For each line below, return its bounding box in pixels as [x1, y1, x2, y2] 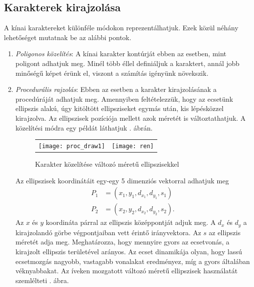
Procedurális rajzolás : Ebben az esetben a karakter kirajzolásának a [15, 84, 217, 94]
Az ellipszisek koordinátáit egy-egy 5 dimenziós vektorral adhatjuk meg [15, 175, 229, 185]
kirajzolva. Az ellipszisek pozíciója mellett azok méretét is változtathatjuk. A [15, 112, 246, 123]
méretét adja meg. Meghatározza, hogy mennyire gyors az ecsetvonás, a [15, 237, 230, 247]
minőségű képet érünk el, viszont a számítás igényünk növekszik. [15, 67, 209, 78]
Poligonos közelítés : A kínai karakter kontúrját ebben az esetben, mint [15, 48, 227, 59]
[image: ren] [111, 142, 154, 150]
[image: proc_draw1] [38, 142, 105, 150]
